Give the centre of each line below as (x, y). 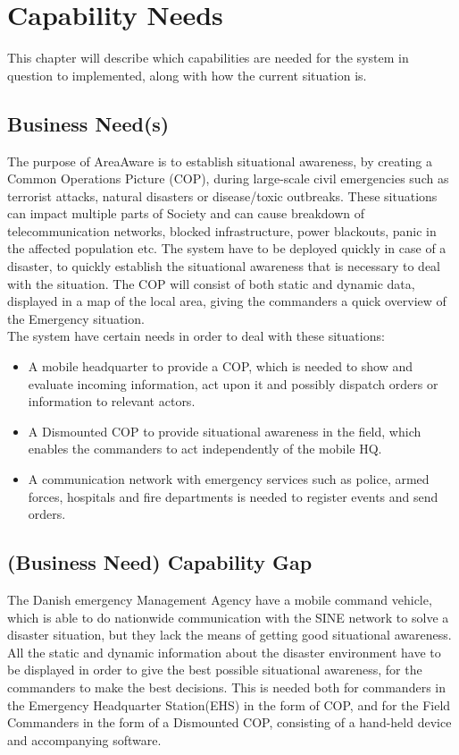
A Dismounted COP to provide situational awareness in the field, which (225, 431)
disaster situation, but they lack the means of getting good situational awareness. (229, 635)
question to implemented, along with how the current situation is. (187, 75)
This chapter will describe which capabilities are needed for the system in (208, 58)
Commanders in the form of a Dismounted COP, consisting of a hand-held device (229, 722)
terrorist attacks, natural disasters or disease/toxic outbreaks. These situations (222, 195)
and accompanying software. (84, 739)
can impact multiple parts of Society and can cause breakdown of (186, 213)
